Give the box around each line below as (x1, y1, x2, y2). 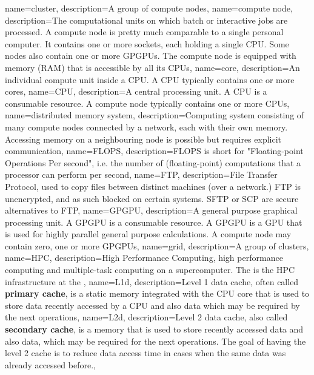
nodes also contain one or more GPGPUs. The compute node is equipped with (5, 49, 296, 62)
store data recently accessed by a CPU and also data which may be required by (5, 299, 300, 311)
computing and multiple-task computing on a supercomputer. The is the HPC (5, 263, 295, 276)
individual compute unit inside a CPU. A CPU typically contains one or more (5, 73, 295, 86)
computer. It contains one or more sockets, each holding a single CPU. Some (5, 37, 289, 50)
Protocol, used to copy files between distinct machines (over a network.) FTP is (5, 180, 301, 192)
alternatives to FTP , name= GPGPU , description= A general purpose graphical (5, 204, 298, 217)
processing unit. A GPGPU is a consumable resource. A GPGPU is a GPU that (5, 215, 302, 228)
